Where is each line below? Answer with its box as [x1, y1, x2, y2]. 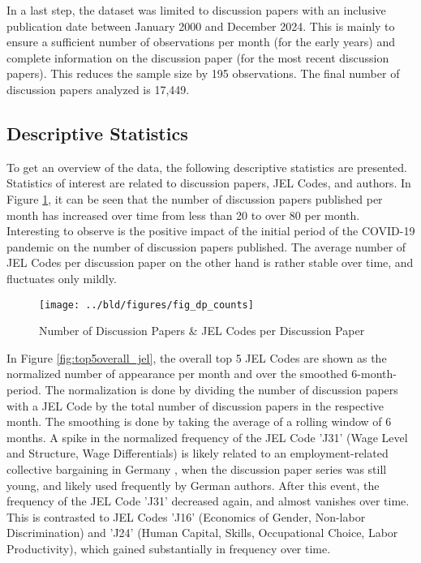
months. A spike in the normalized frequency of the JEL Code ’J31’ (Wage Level [6, 428, 408, 445]
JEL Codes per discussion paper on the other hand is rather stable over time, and [6, 254, 414, 271]
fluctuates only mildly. [6, 269, 117, 286]
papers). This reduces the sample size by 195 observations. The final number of [6, 65, 400, 82]
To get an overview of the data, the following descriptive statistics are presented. [6, 158, 408, 175]
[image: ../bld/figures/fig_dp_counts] [39, 299, 254, 311]
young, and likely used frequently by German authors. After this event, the [6, 476, 380, 493]
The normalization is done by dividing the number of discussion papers [45, 380, 398, 398]
